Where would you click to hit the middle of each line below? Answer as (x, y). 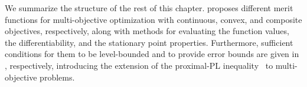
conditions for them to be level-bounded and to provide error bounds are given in (152, 54)
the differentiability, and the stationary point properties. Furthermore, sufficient (149, 42)
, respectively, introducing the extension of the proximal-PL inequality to (139, 65)
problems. (57, 77)
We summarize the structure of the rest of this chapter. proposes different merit (149, 8)
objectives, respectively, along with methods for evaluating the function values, (147, 31)
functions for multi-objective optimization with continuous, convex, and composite (153, 19)
